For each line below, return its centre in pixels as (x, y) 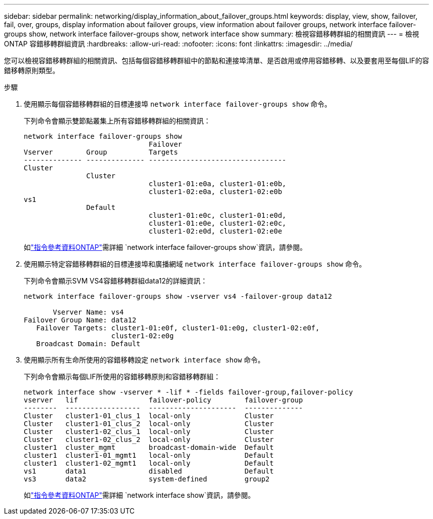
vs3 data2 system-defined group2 (147, 479)
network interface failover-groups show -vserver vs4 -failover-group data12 (178, 296)
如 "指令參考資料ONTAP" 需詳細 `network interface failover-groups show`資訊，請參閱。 (165, 247)
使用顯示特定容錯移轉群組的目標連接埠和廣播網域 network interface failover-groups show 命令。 (195, 264)
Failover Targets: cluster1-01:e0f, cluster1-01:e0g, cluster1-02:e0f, (178, 328)
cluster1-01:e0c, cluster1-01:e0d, (217, 215)
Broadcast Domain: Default (88, 344)
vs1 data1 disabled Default (149, 471)
